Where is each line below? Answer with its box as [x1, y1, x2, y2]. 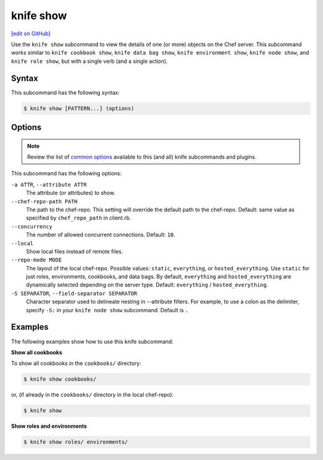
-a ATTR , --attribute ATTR [11, 181, 87, 188]
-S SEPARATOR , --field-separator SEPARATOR [11, 290, 138, 297]
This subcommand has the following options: [11, 170, 122, 177]
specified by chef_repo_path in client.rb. [26, 214, 132, 221]
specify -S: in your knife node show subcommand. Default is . [26, 306, 188, 313]
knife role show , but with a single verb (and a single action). [11, 57, 168, 65]
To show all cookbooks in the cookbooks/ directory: [11, 360, 142, 367]
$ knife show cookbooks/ [23, 376, 97, 383]
